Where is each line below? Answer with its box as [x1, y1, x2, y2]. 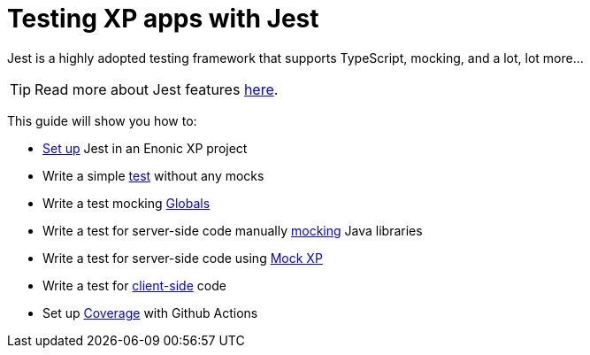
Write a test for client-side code [42, 277, 226, 293]
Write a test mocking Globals [42, 195, 211, 211]
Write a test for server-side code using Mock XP [42, 250, 323, 266]
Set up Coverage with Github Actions [42, 305, 258, 320]
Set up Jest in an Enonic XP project [42, 140, 248, 156]
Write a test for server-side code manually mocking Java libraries [42, 222, 423, 238]
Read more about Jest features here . [34, 80, 279, 98]
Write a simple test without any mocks [42, 167, 264, 183]
